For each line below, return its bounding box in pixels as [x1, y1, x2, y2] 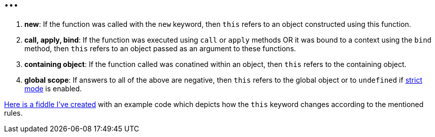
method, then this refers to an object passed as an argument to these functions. [24, 44, 296, 53]
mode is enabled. [24, 84, 82, 93]
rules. [4, 108, 23, 117]
